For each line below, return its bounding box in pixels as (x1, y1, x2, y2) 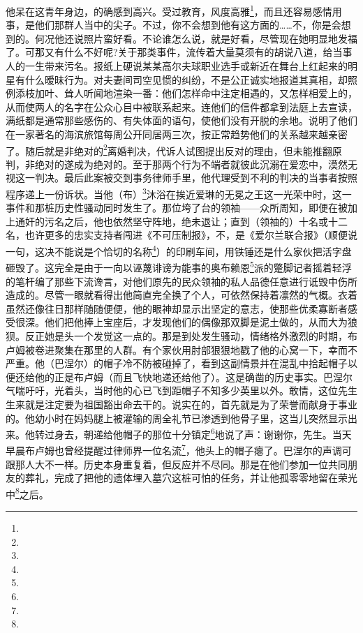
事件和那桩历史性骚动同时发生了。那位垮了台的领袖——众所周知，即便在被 (6, 200, 348, 215)
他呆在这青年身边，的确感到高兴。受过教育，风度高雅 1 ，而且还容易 (6, 2, 313, 18)
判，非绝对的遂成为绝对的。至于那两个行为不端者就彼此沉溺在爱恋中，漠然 (6, 156, 348, 171)
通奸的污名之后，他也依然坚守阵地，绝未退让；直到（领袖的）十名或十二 (15, 214, 348, 228)
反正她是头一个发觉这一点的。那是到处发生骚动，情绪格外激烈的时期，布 (24, 328, 357, 343)
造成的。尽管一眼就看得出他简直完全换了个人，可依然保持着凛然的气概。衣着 (6, 288, 357, 302)
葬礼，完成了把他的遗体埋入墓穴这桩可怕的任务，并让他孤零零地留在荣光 (24, 470, 357, 485)
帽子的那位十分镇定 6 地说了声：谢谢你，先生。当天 (122, 425, 352, 441)
